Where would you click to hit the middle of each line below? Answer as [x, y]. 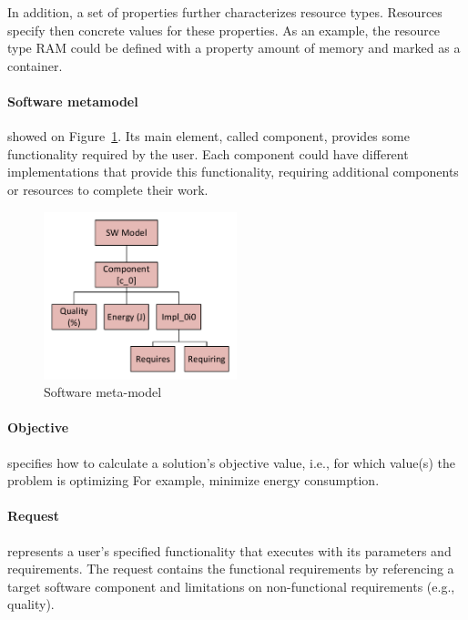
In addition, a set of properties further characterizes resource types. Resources [225, 12]
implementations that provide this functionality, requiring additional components [233, 172]
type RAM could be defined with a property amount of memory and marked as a [234, 48]
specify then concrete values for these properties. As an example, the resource [224, 30]
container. [35, 65]
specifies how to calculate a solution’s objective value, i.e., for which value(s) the [231, 462]
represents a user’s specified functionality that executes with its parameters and [229, 550]
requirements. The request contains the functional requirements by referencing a [231, 569]
